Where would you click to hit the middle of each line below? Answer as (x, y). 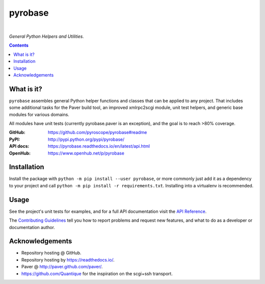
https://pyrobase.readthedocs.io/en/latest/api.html (99, 146)
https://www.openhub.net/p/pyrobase (86, 153)
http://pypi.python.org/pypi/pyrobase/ (86, 139)
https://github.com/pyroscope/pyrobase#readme (97, 132)
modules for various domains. (39, 114)
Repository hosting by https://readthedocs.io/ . (68, 259)
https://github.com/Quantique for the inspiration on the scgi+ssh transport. (97, 273)
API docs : (19, 146)
